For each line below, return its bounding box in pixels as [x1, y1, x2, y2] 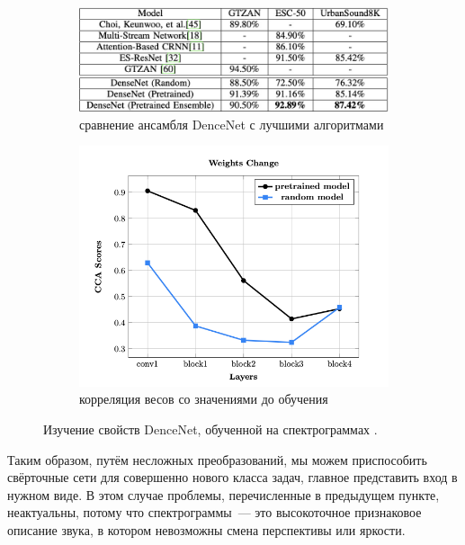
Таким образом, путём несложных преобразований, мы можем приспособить [7, 450, 427, 469]
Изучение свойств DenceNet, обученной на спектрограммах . [43, 419, 378, 438]
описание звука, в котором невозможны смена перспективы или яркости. [7, 520, 406, 539]
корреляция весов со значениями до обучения [79, 389, 328, 408]
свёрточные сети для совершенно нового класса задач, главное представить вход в [7, 468, 458, 487]
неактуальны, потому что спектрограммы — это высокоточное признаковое [7, 503, 422, 522]
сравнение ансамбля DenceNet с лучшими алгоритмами [79, 114, 384, 133]
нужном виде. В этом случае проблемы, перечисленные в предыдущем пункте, [7, 485, 440, 504]
